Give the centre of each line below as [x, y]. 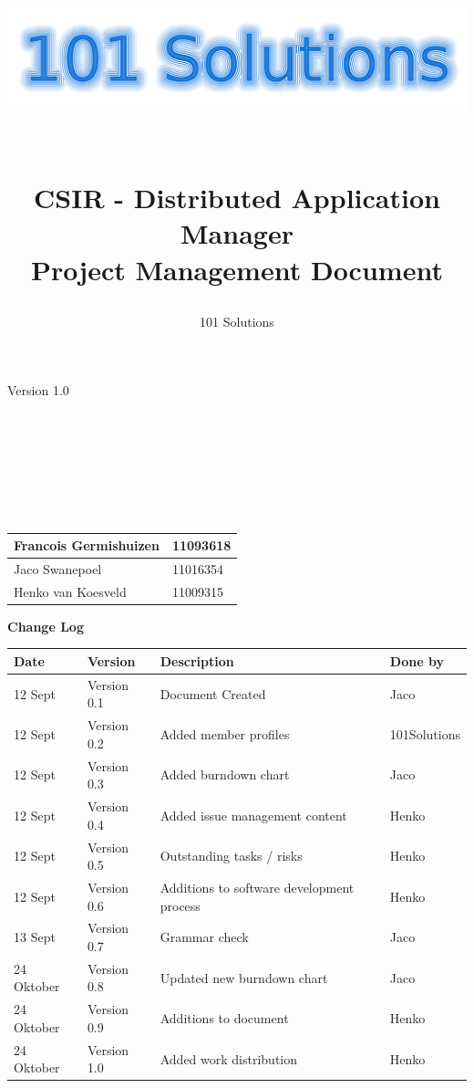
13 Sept [35, 937]
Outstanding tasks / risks [231, 856]
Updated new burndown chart [244, 977]
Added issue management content [253, 815]
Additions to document [224, 1018]
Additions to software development [257, 887]
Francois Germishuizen [87, 545]
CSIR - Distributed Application [237, 198]
